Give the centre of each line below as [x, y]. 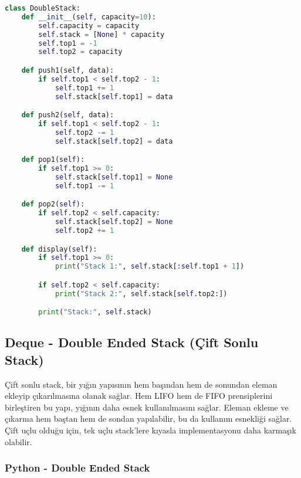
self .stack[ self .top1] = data [114, 96]
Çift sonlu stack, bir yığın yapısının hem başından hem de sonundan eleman [141, 384]
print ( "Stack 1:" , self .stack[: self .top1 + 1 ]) [150, 267]
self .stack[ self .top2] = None [114, 222]
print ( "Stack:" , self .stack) [95, 312]
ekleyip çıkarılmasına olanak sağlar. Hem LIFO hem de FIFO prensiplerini [139, 396]
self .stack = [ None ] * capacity [102, 34]
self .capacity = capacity [89, 26]
